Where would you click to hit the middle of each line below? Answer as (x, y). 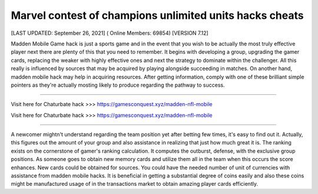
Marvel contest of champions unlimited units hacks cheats (157, 15)
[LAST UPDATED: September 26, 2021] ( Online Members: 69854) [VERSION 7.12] (110, 33)
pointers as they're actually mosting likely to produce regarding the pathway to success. (118, 85)
